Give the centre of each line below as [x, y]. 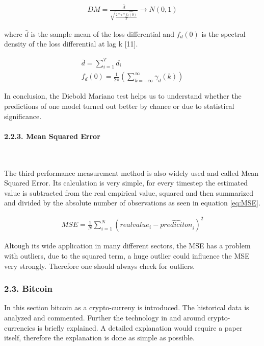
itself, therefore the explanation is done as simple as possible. [99, 338]
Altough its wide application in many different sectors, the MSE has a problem [127, 246]
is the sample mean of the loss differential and [102, 33]
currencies [20, 327]
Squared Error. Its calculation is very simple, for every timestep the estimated [126, 183]
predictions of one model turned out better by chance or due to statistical [119, 106]
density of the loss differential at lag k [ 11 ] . [71, 44]
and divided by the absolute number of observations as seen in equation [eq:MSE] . [132, 203]
